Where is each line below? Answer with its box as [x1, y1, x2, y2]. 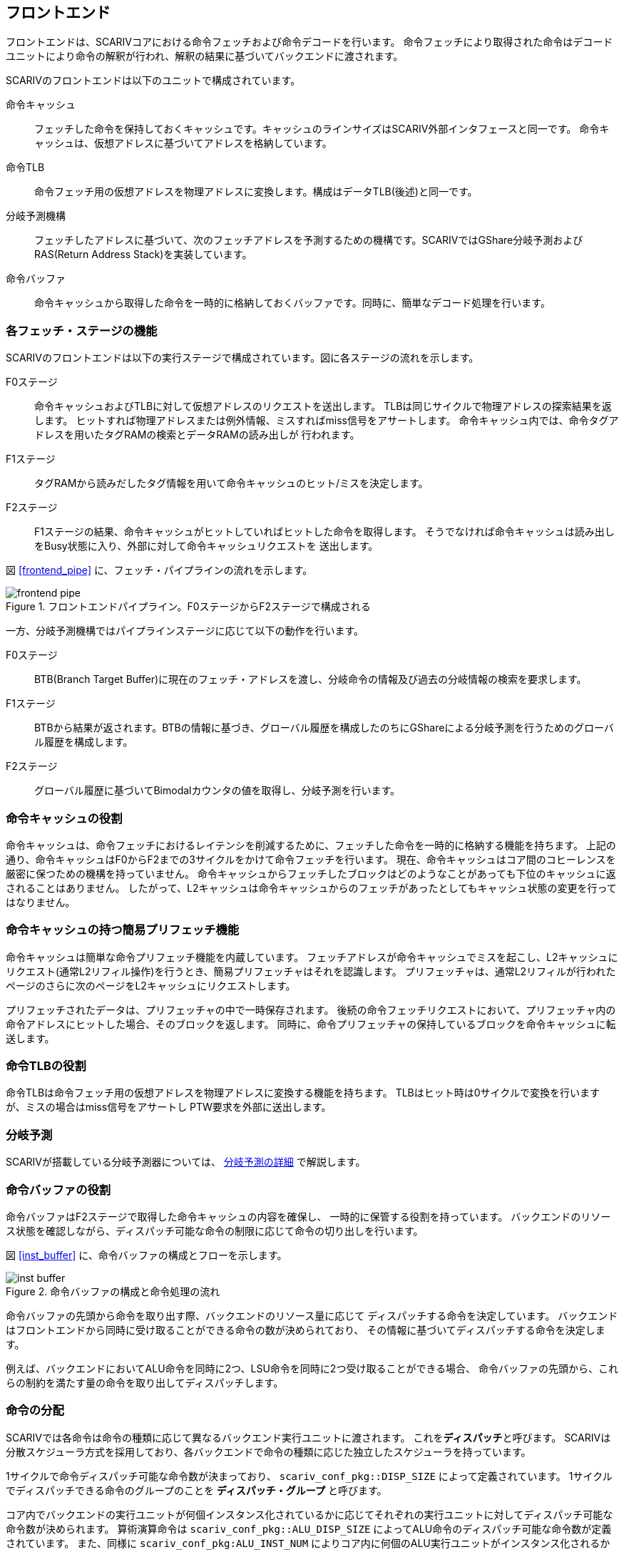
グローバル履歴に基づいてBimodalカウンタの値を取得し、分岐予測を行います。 [34, 784, 401, 797]
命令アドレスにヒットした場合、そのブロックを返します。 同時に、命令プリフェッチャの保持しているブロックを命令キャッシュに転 [6, 1017, 616, 1030]
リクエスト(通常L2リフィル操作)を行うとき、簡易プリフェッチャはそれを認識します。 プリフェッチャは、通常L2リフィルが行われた [6, 965, 616, 977]
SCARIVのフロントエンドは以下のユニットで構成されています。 [6, 74, 301, 87]
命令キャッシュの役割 [6, 811, 123, 826]
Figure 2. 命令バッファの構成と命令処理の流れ [6, 1285, 220, 1297]
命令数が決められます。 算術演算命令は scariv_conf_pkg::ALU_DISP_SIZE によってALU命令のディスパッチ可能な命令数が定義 [6, 1522, 612, 1535]
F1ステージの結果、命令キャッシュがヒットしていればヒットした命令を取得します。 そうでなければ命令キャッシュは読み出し [34, 525, 615, 538]
